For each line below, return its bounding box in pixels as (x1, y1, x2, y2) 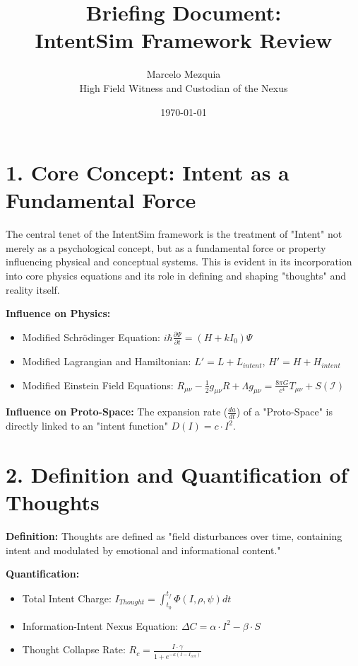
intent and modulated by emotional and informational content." (6, 542, 281, 557)
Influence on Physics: (6, 306, 111, 321)
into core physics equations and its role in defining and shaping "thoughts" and (6, 268, 347, 282)
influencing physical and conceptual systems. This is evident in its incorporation (6, 254, 352, 269)
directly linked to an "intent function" (6, 418, 168, 433)
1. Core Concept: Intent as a (6, 158, 290, 187)
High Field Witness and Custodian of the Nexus (79, 80, 288, 95)
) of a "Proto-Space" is (236, 404, 333, 419)
